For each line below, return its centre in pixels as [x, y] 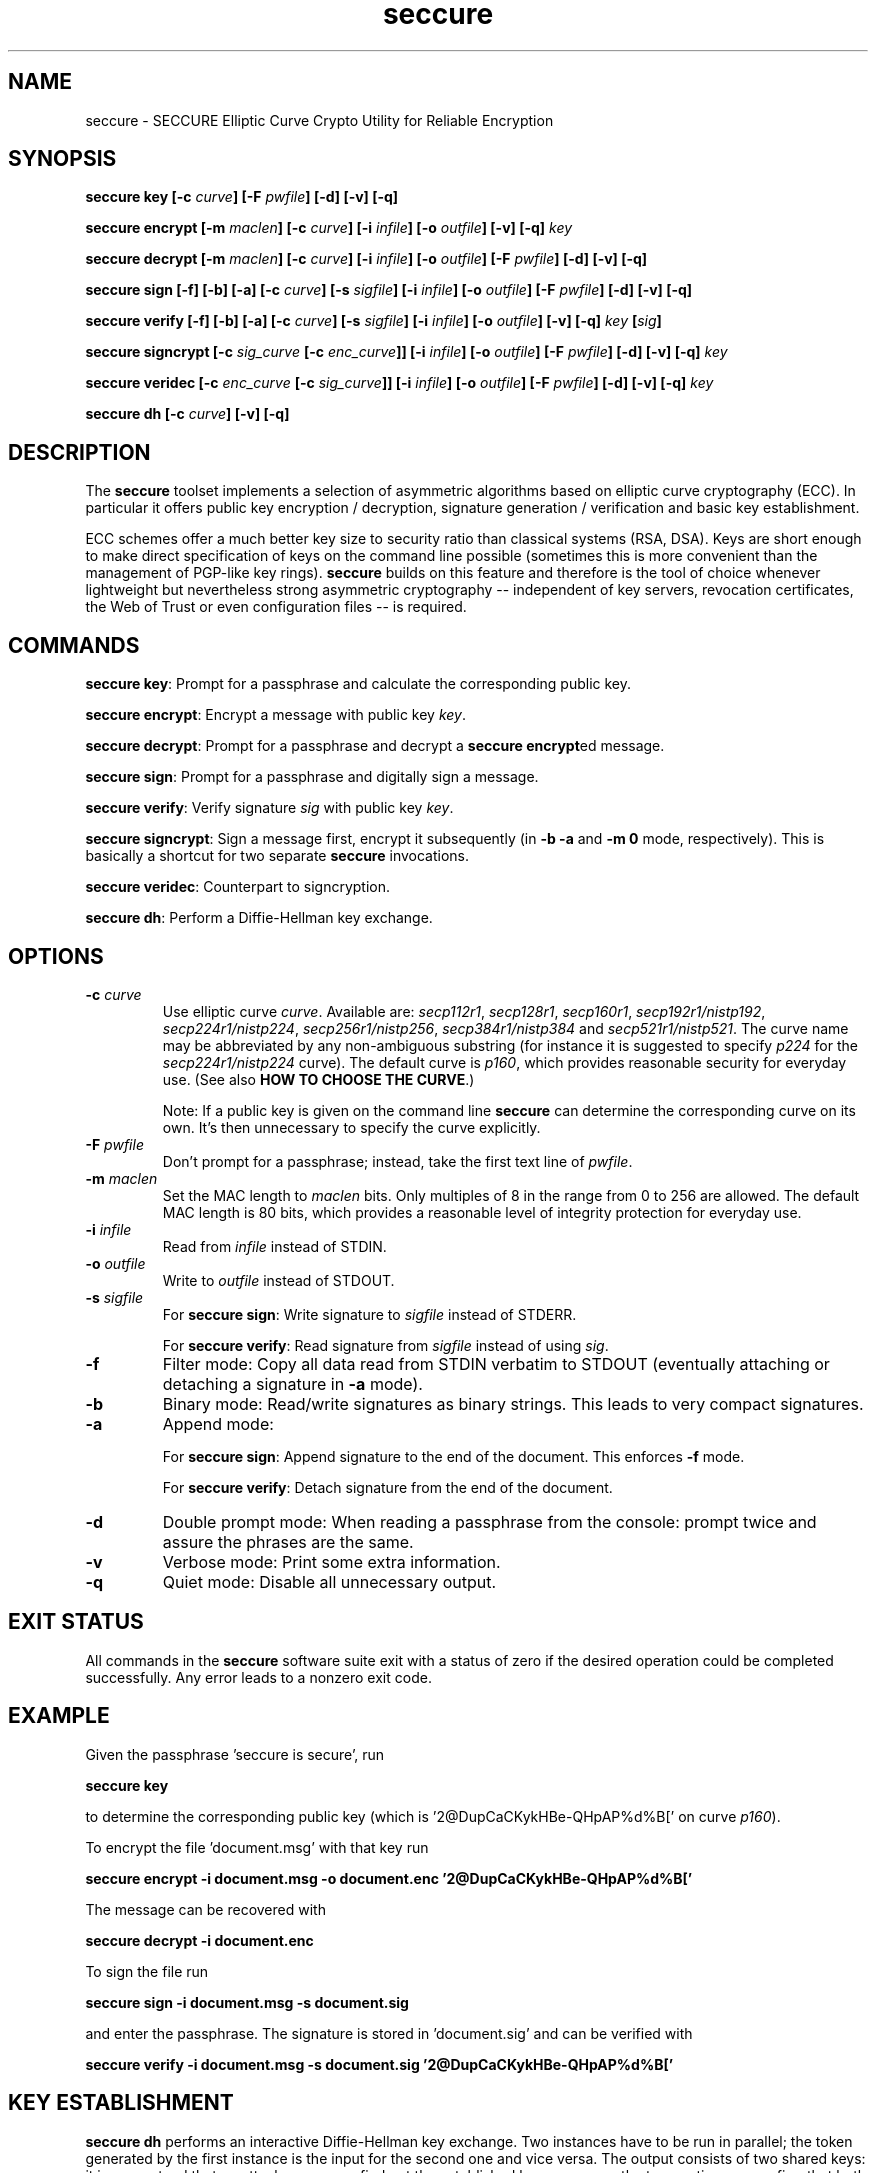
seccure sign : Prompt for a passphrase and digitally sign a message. [312, 777]
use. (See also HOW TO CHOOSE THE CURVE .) [318, 1079]
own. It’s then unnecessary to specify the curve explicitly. [351, 1127]
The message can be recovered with [205, 1909]
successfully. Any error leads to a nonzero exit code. [258, 1677]
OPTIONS [56, 956]
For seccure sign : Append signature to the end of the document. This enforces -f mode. [453, 1456]
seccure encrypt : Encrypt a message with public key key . [275, 715]
